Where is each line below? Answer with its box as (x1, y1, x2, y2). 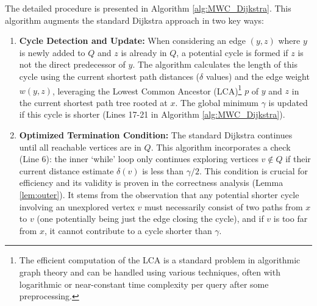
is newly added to (19, 46, 85, 59)
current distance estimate (19, 164, 114, 177)
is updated (268, 96, 308, 109)
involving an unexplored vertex (19, 200, 135, 213)
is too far (273, 212, 308, 225)
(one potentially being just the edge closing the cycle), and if (37, 212, 264, 225)
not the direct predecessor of (19, 58, 126, 71)
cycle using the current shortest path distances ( (19, 69, 200, 82)
